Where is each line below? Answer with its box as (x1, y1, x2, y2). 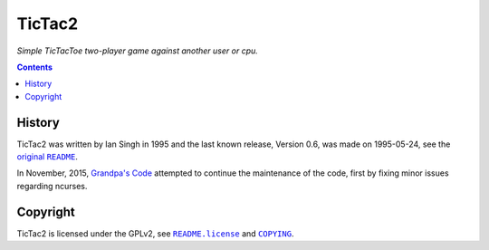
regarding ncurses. (16, 180, 88, 191)
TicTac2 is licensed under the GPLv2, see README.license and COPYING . (16, 227, 294, 239)
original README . (16, 151, 79, 162)
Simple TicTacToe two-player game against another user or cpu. (16, 45, 258, 56)
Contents (16, 62, 53, 72)
